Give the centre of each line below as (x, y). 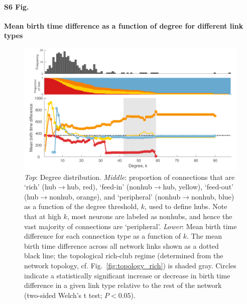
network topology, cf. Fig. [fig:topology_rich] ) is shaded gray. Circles (130, 265)
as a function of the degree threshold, (82, 206)
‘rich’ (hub (40, 187)
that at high (43, 216)
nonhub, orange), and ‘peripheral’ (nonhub (115, 196)
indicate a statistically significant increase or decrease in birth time (127, 275)
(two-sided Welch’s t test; (63, 295)
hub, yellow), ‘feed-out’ (198, 187)
